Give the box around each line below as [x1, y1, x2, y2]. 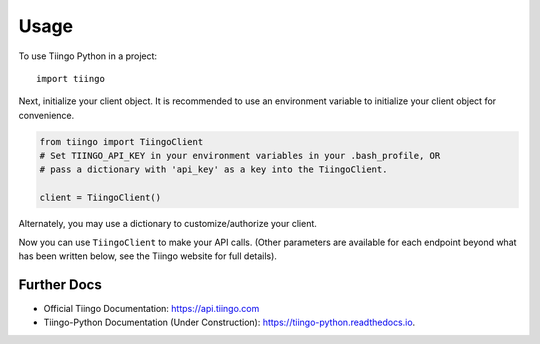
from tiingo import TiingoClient [39, 136, 204, 147]
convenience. [18, 109, 75, 121]
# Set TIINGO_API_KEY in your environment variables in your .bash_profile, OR [39, 150, 441, 162]
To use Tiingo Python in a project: [18, 50, 158, 62]
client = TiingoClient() [39, 192, 162, 204]
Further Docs [18, 276, 102, 293]
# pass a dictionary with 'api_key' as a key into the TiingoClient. [39, 164, 388, 175]
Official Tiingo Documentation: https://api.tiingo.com [43, 302, 260, 314]
